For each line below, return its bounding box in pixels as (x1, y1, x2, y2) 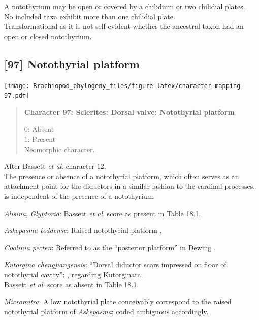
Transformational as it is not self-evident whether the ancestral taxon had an (4, 21, 244, 32)
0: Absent (24, 124, 54, 134)
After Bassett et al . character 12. (4, 161, 106, 171)
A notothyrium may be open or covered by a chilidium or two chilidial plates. (4, 1, 245, 11)
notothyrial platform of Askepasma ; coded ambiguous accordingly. (4, 306, 209, 316)
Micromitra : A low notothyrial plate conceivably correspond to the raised (4, 296, 232, 307)
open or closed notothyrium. (4, 31, 92, 41)
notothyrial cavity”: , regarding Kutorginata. (4, 269, 143, 280)
